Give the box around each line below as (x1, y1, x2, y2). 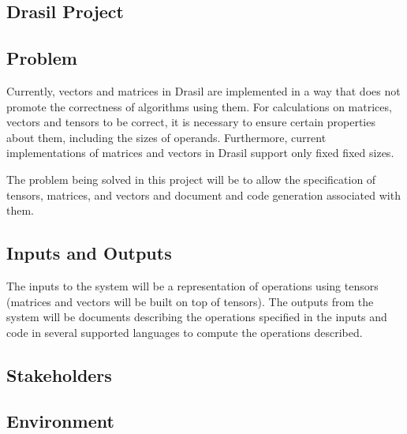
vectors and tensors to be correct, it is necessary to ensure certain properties (6, 114, 375, 130)
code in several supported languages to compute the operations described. (6, 324, 363, 340)
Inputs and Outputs (6, 241, 172, 265)
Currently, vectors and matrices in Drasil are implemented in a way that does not (6, 82, 401, 99)
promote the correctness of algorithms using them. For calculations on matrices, (6, 98, 392, 114)
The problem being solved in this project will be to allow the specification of (6, 170, 376, 187)
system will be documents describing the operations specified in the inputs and (6, 309, 387, 325)
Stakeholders (6, 362, 112, 387)
